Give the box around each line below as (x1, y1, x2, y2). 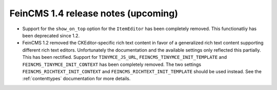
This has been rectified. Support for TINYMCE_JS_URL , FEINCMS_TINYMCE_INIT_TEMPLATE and (22, 54, 227, 60)
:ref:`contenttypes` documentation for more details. (22, 76, 131, 82)
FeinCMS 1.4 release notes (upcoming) (9, 8, 178, 19)
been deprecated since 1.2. (22, 32, 80, 38)
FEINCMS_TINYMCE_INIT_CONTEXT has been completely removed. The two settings (22, 61, 202, 67)
